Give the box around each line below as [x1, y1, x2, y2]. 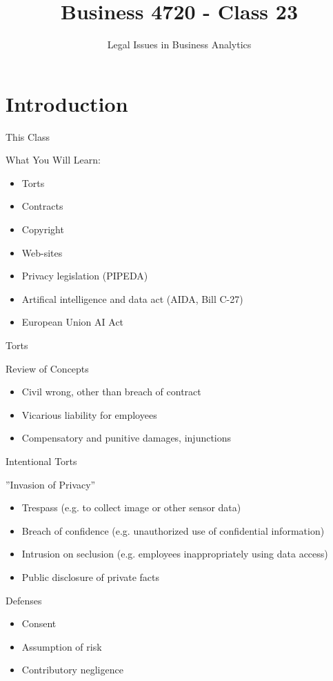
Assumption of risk [21, 639, 102, 653]
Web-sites [21, 245, 63, 259]
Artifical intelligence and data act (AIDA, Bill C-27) [21, 291, 243, 306]
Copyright [21, 222, 64, 237]
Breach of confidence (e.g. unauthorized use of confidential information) [21, 523, 325, 537]
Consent [21, 616, 57, 631]
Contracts [21, 199, 63, 213]
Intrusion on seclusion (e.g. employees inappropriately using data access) [21, 546, 328, 561]
